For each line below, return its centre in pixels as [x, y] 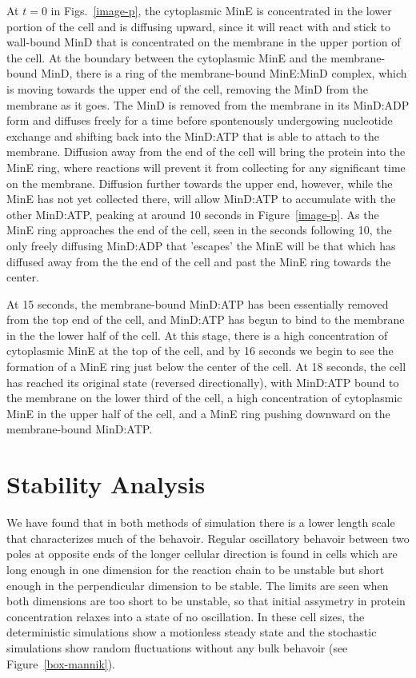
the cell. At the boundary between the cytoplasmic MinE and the [167, 57]
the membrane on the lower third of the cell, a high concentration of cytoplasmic [204, 398]
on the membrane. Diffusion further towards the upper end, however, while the [200, 183]
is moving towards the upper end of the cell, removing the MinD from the [188, 88]
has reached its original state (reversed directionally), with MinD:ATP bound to [203, 382]
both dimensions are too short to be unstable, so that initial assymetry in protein [206, 601]
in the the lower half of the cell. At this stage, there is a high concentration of [197, 335]
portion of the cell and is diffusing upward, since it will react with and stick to [198, 26]
